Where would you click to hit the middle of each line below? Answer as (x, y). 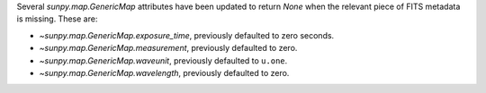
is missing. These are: (57, 19)
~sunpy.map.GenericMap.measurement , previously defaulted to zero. (168, 48)
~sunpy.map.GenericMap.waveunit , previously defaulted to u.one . (163, 60)
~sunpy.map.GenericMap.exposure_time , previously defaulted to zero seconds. (187, 35)
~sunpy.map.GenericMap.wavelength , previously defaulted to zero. (164, 72)
